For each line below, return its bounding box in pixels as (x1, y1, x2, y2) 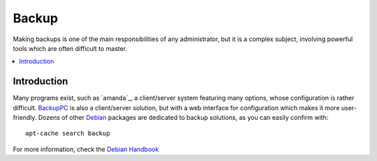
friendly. (13, 114, 37, 122)
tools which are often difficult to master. (13, 44, 128, 52)
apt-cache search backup (25, 130, 110, 137)
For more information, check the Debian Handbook (13, 145, 159, 153)
